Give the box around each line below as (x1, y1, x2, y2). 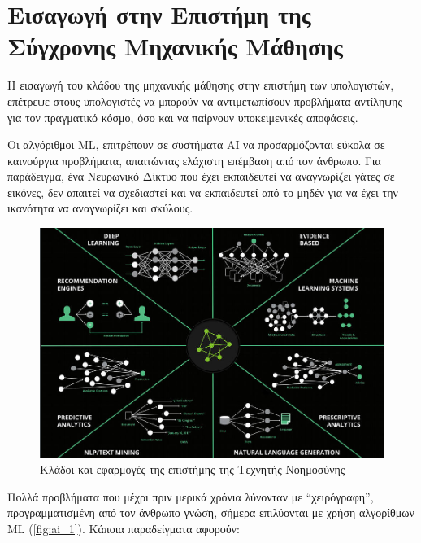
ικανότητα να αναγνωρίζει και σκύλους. (7, 199, 193, 217)
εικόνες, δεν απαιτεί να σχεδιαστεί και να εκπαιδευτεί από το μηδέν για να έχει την (7, 183, 398, 200)
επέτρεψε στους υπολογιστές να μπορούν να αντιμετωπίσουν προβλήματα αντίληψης (7, 92, 402, 109)
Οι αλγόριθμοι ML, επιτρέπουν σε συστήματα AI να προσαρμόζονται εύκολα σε (7, 136, 385, 153)
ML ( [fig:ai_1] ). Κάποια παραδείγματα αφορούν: (7, 519, 240, 536)
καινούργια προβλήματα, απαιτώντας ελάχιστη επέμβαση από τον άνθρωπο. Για (7, 151, 381, 169)
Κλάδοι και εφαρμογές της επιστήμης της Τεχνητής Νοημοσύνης (40, 461, 345, 478)
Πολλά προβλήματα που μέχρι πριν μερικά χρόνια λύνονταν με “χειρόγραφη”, (7, 488, 374, 505)
